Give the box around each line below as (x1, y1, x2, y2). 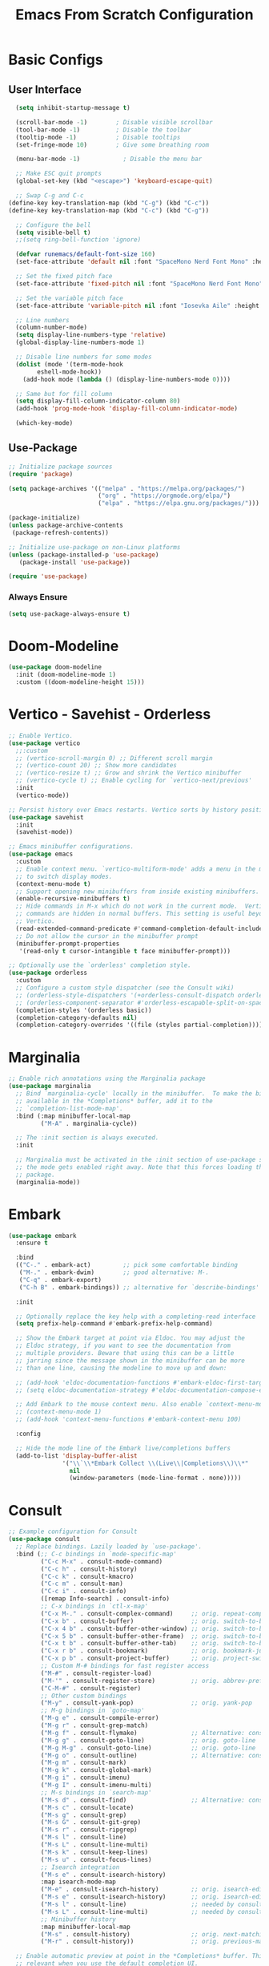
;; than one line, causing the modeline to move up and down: (15, 1364, 227, 1372)
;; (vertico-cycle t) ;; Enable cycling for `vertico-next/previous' (15, 776, 252, 785)
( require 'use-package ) (8, 572, 88, 580)
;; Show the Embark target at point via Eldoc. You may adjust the (15, 1334, 246, 1342)
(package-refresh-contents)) (11, 528, 110, 536)
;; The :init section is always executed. (15, 1134, 159, 1142)
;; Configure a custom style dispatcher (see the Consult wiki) (15, 984, 235, 992)
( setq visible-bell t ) (15, 229, 91, 237)
